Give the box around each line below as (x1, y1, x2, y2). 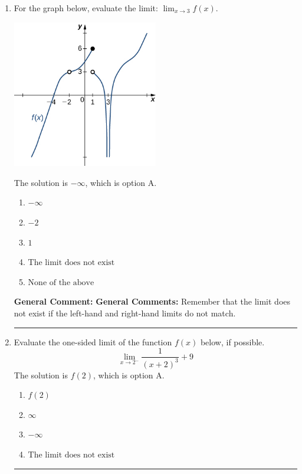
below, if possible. (200, 335, 265, 348)
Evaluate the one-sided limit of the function (14, 335, 172, 348)
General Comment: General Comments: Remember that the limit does (14, 295, 291, 308)
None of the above (28, 278, 94, 287)
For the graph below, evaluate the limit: (14, 2, 158, 14)
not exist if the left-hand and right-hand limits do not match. (14, 306, 236, 319)
